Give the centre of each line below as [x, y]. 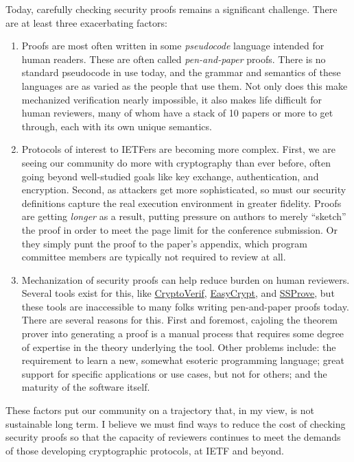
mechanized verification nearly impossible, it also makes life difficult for [172, 99]
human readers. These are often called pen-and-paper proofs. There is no [174, 59]
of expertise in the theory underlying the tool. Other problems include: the [179, 346]
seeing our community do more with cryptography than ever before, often [176, 162]
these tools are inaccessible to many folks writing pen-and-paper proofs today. [185, 306]
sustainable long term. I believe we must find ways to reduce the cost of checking [176, 423]
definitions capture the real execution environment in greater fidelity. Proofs [181, 203]
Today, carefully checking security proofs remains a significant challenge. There [172, 9]
